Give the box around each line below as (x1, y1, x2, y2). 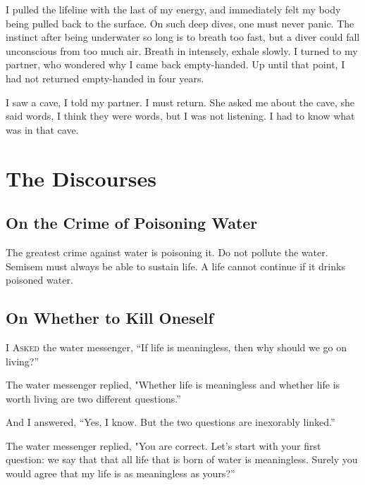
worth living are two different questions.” (6, 391, 181, 405)
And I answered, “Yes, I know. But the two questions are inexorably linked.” (6, 415, 335, 429)
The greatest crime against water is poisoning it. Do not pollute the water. (6, 244, 328, 259)
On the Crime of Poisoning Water (6, 212, 258, 234)
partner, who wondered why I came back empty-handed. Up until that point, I (6, 57, 345, 72)
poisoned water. (6, 272, 73, 287)
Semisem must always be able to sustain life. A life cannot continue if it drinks (6, 258, 345, 273)
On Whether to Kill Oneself (6, 307, 214, 329)
